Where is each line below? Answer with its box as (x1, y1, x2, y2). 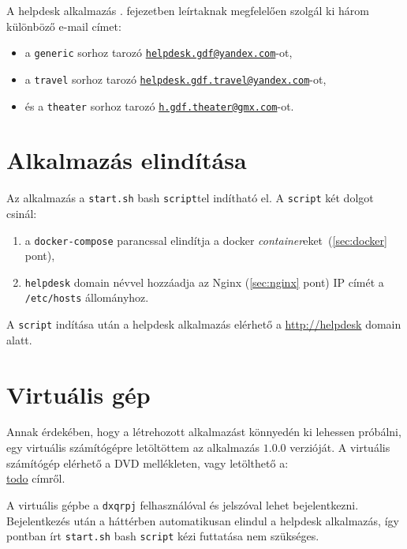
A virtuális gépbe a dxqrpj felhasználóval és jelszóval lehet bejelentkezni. (6, 496, 359, 513)
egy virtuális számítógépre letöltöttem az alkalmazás (6, 439, 260, 456)
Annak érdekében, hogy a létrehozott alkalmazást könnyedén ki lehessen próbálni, (6, 423, 401, 440)
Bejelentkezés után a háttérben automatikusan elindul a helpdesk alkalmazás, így (6, 512, 399, 528)
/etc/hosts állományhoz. (24, 289, 149, 306)
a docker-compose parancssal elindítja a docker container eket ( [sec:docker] (24, 231, 387, 248)
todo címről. (6, 470, 65, 487)
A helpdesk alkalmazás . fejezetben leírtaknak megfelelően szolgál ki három (6, 2, 369, 18)
